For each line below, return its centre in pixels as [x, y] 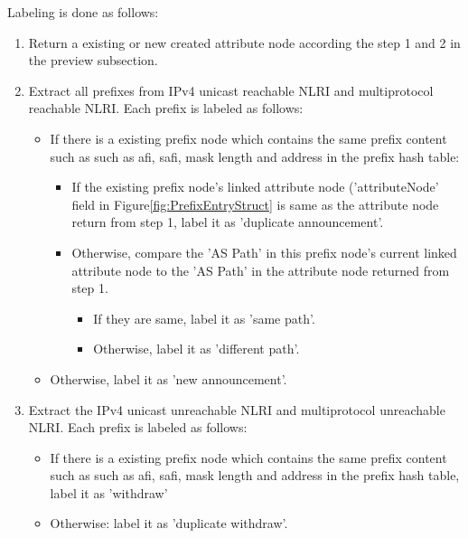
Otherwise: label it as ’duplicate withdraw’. [169, 523]
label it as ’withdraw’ [109, 492]
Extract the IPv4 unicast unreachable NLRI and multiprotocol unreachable [237, 409]
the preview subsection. [93, 60]
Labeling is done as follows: [83, 12]
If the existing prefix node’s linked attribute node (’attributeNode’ [255, 187]
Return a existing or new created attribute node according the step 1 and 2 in [244, 42]
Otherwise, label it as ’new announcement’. [168, 378]
